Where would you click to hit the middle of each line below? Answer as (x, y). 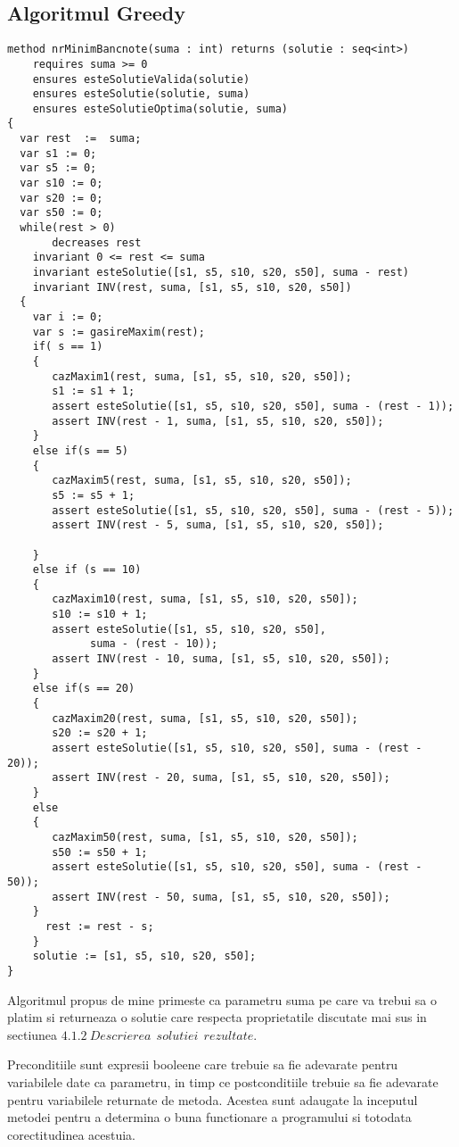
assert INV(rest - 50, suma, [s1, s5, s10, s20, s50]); (221, 897)
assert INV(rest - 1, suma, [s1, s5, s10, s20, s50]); (218, 421)
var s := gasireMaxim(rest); (119, 332)
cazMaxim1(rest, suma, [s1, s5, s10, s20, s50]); (202, 376)
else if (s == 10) (87, 570)
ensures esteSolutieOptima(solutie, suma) (160, 108)
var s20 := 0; (61, 198)
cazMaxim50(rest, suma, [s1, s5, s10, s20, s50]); (205, 837)
